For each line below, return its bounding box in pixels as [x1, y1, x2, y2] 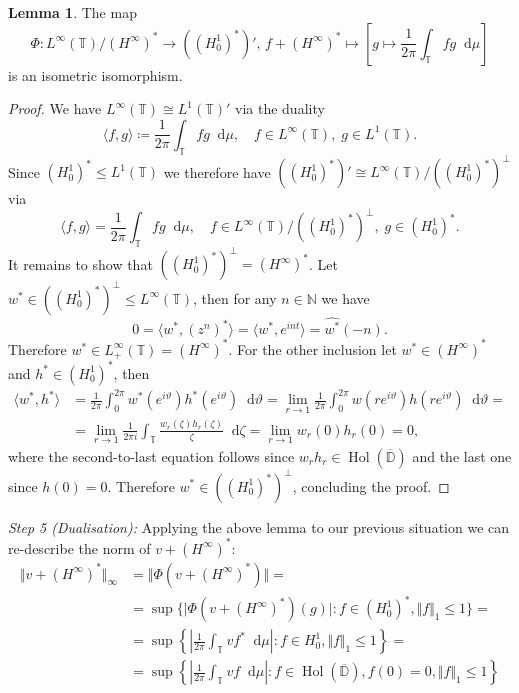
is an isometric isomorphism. [8, 64, 183, 85]
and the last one [412, 446, 512, 467]
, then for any [192, 287, 277, 308]
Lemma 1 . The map [8, 2, 137, 22]
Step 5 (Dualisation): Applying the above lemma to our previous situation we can [8, 516, 510, 537]
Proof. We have [8, 98, 102, 119]
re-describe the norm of [8, 537, 151, 558]
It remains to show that [8, 253, 153, 274]
